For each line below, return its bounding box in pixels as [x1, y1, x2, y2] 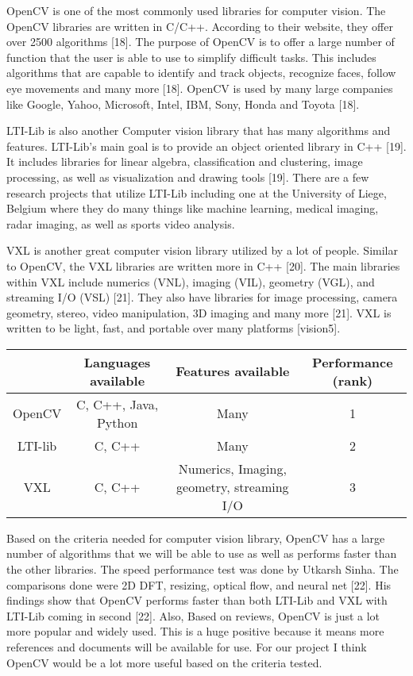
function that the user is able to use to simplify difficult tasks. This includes [6, 48, 376, 65]
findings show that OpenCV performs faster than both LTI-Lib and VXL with [6, 592, 388, 609]
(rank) [332, 371, 373, 390]
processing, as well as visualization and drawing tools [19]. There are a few [6, 168, 369, 185]
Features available [176, 362, 290, 381]
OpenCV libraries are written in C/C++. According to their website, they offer [6, 17, 393, 34]
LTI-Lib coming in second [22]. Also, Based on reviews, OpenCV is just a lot [6, 607, 380, 624]
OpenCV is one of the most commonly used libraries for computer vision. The [6, 2, 386, 18]
